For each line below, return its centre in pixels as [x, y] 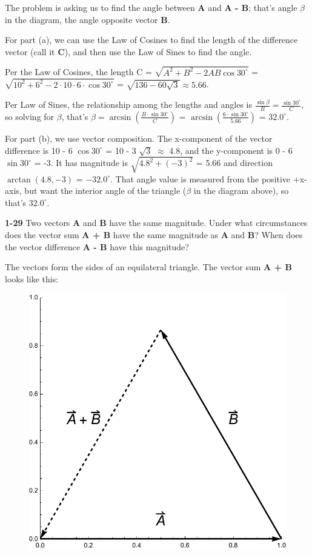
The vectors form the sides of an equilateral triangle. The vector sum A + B [148, 267]
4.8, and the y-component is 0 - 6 [231, 150]
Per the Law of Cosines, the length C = [78, 72]
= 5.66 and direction [234, 163]
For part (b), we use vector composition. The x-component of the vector [139, 138]
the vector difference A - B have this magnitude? [97, 246]
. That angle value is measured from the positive [201, 178]
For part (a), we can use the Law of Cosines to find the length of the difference [151, 40]
